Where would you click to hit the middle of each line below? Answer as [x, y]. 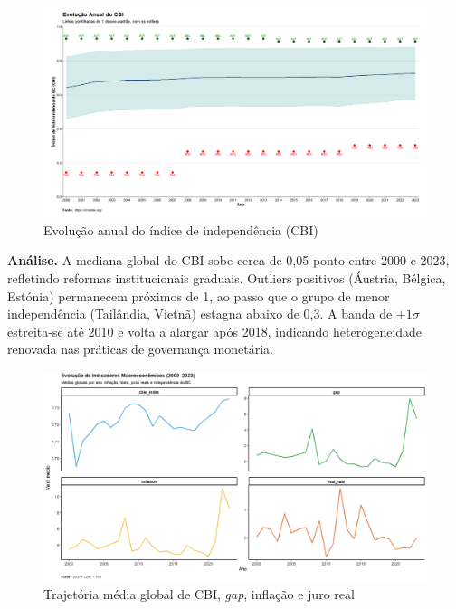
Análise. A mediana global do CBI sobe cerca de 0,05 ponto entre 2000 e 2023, [228, 260]
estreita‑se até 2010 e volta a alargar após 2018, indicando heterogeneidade [215, 331]
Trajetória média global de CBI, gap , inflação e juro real [199, 593]
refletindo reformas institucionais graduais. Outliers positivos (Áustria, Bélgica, [227, 278]
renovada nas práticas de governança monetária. [140, 349]
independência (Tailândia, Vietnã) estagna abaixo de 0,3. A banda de [200, 314]
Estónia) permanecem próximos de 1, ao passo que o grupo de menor [199, 295]
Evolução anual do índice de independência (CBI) [181, 229]
